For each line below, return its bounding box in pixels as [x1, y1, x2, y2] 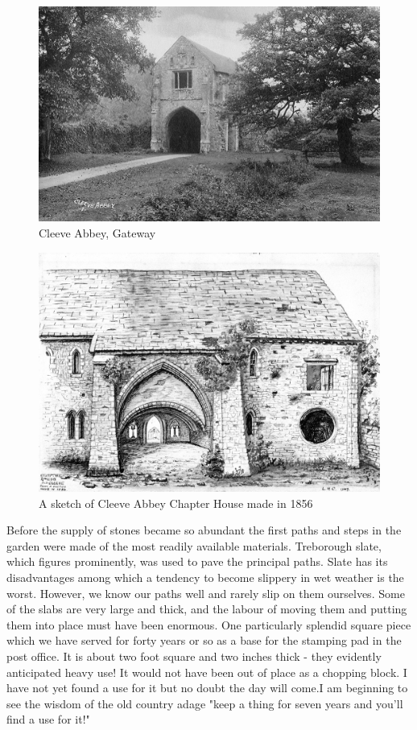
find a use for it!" [6, 711, 90, 728]
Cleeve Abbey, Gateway [39, 225, 156, 241]
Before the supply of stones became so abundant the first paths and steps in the [6, 522, 402, 538]
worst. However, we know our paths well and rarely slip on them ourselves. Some [6, 584, 405, 601]
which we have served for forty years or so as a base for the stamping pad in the [6, 632, 402, 649]
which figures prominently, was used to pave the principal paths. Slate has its [6, 553, 388, 570]
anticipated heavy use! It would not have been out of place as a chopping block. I [6, 663, 407, 680]
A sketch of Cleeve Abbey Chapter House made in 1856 [39, 494, 313, 511]
